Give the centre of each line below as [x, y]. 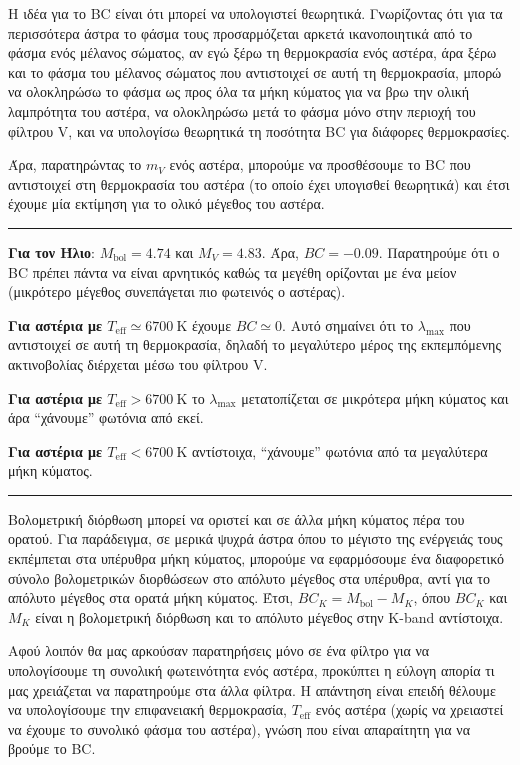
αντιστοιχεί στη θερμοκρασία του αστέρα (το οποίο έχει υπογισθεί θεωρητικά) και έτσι [259, 183]
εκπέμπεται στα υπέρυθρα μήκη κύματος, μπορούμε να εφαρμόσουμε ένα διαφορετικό [256, 558]
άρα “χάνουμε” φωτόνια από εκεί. [106, 417]
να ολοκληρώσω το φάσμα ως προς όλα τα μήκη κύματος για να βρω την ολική [239, 91]
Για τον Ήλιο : [51, 251]
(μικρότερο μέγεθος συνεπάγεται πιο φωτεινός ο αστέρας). [177, 291]
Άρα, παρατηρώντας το [75, 164]
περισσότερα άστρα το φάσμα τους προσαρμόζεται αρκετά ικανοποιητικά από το [240, 32]
